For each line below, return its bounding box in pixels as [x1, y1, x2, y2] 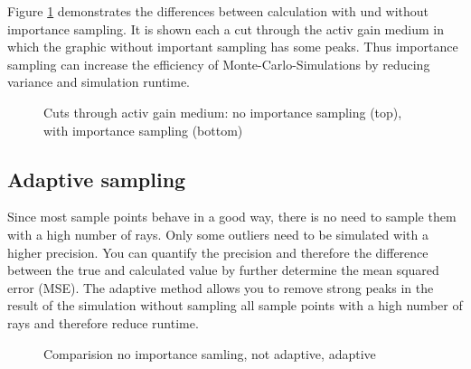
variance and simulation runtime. [7, 72, 191, 91]
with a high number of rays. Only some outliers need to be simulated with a [7, 224, 429, 243]
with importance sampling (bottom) [43, 120, 243, 139]
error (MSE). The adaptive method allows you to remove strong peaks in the [7, 278, 434, 297]
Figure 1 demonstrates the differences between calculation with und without [7, 2, 429, 20]
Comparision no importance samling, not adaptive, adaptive [43, 344, 376, 363]
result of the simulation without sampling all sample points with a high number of [7, 296, 463, 315]
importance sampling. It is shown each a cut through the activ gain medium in [7, 19, 444, 38]
